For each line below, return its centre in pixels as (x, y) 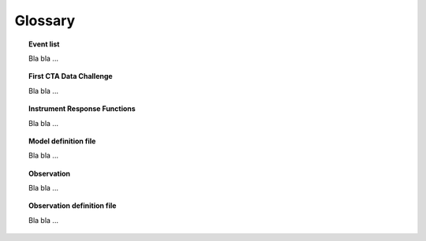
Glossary (45, 20)
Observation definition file (73, 206)
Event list (44, 44)
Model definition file (62, 141)
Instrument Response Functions (82, 109)
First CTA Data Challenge (71, 76)
